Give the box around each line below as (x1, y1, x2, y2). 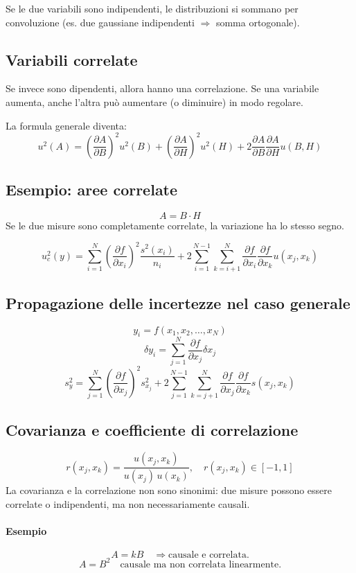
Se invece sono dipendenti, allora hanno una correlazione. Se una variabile (6, 81, 319, 96)
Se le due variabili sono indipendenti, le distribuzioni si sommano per (6, 1, 299, 15)
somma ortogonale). (215, 15, 300, 29)
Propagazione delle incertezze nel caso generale (6, 292, 350, 313)
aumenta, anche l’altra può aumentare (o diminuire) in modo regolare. (6, 94, 303, 109)
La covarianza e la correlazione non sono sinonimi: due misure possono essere (6, 483, 332, 497)
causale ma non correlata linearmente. (120, 559, 282, 570)
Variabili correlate (6, 49, 138, 70)
